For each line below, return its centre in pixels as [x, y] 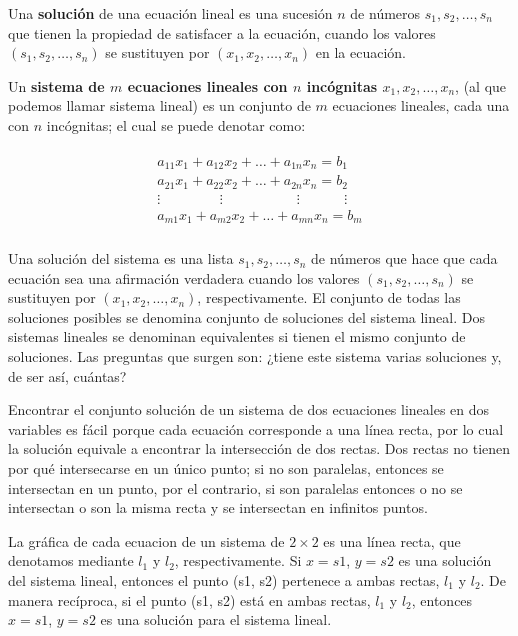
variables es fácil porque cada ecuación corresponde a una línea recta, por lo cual [256, 428]
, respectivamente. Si [238, 560]
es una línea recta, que [392, 540]
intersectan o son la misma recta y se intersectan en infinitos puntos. [218, 507]
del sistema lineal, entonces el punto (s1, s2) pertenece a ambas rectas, [224, 580]
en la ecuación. [360, 52]
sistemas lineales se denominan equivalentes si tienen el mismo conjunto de [237, 336]
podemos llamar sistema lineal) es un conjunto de [159, 105]
